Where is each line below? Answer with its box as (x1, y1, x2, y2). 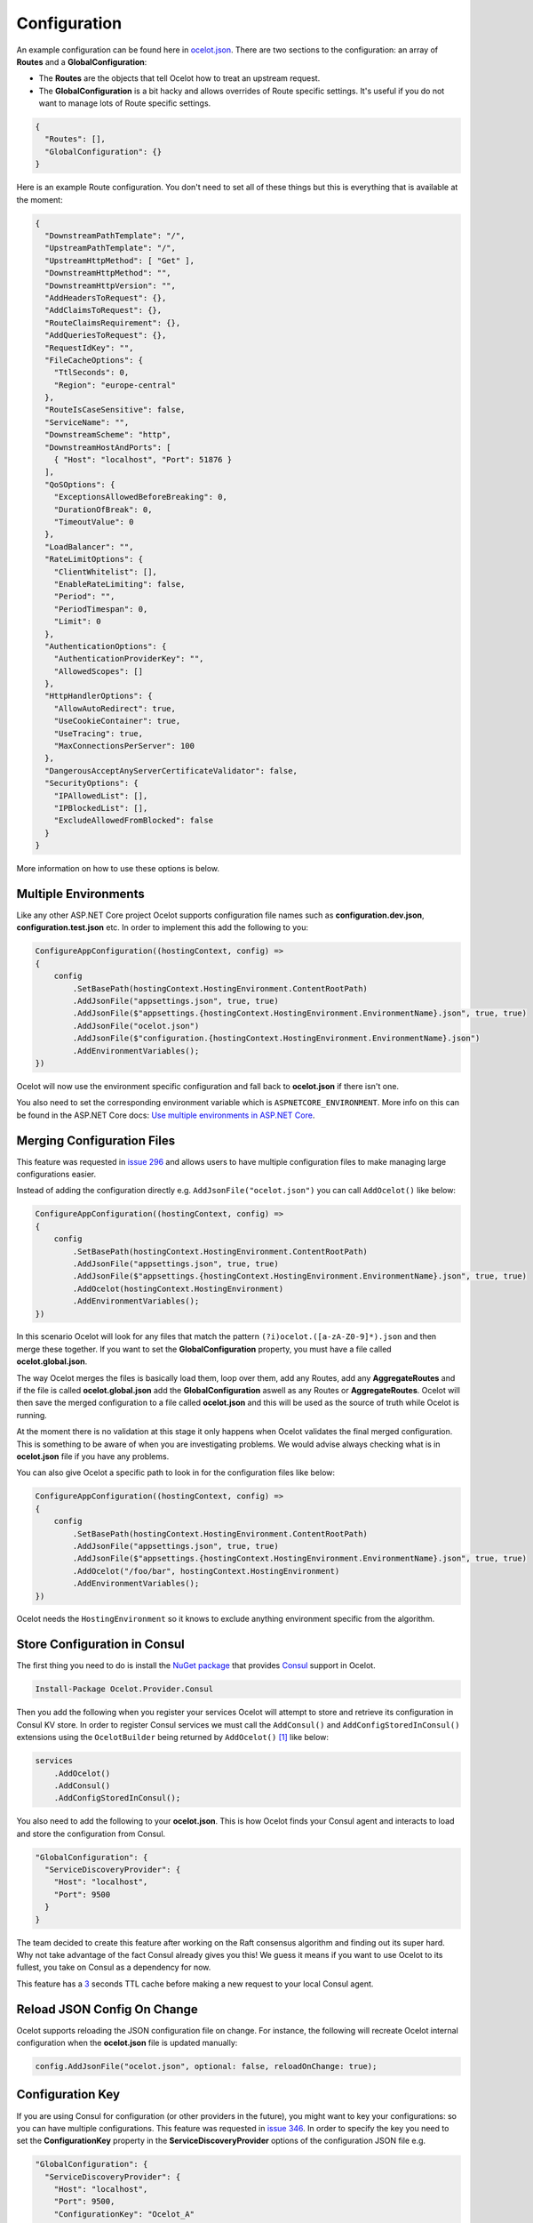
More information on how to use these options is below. (16, 863, 220, 874)
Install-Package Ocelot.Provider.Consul (35, 1684, 213, 1694)
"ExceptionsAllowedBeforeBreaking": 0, (53, 492, 228, 502)
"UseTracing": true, (53, 728, 144, 738)
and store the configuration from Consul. (16, 1828, 166, 1839)
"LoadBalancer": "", (44, 542, 134, 551)
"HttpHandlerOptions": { (44, 691, 153, 702)
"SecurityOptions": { (44, 778, 139, 789)
